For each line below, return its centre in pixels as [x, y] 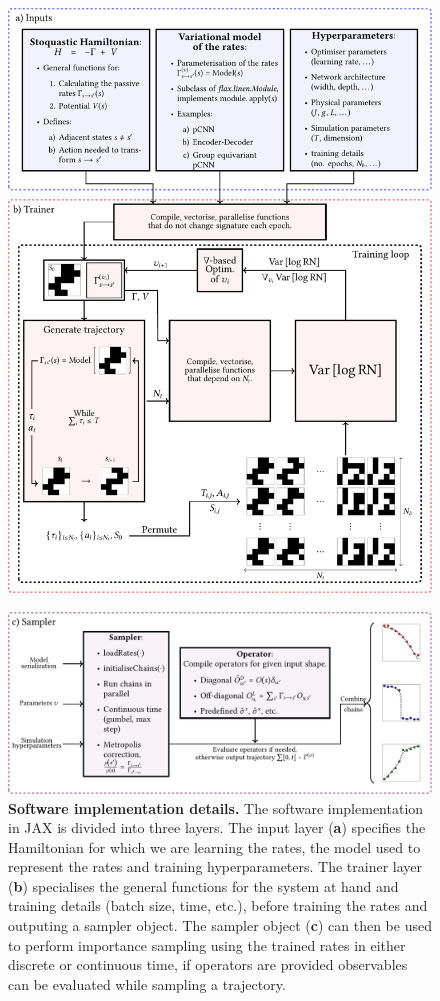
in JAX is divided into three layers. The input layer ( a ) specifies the [217, 827]
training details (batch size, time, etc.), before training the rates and [218, 905]
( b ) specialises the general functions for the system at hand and [203, 885]
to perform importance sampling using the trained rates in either [207, 944]
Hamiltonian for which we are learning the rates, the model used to [214, 846]
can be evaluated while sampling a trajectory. [147, 983]
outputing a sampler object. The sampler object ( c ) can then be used [220, 925]
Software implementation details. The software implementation [216, 807]
